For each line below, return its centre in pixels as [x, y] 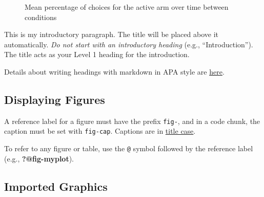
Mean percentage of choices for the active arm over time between [127, 7]
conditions [41, 17]
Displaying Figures [55, 99]
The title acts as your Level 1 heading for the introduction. [97, 54]
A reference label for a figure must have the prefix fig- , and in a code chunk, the [132, 121]
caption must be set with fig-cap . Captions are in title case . [100, 131]
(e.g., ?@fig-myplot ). [39, 158]
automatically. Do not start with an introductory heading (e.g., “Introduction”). [129, 44]
